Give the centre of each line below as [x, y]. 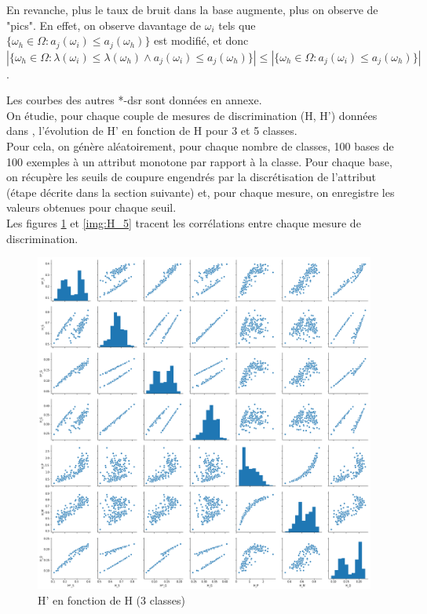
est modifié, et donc [201, 40]
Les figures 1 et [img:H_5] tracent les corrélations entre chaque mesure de [184, 222]
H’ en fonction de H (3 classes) [112, 599]
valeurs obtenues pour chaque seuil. [91, 207]
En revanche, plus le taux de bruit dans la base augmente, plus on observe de [192, 9]
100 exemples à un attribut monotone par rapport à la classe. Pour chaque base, [199, 161]
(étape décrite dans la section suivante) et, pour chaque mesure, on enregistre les [201, 192]
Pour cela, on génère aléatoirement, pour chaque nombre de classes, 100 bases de [200, 146]
